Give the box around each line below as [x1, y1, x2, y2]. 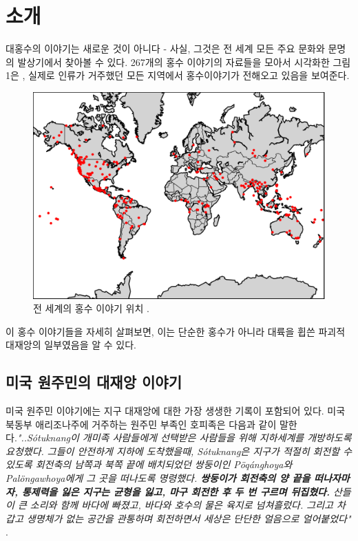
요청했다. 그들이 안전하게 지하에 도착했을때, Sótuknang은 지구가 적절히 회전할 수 [6, 443, 352, 458]
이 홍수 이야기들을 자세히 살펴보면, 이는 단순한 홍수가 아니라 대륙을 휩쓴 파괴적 [6, 324, 346, 338]
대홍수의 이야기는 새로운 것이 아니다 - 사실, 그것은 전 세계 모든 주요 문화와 [6, 41, 325, 56]
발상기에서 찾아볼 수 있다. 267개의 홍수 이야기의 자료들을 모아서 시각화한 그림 [17, 54, 351, 69]
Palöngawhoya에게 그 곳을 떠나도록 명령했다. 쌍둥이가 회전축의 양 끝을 [6, 471, 310, 485]
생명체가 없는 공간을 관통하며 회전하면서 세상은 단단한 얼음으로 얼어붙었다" [26, 511, 351, 525]
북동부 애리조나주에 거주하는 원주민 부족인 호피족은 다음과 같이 [6, 417, 277, 431]
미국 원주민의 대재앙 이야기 [6, 371, 182, 393]
